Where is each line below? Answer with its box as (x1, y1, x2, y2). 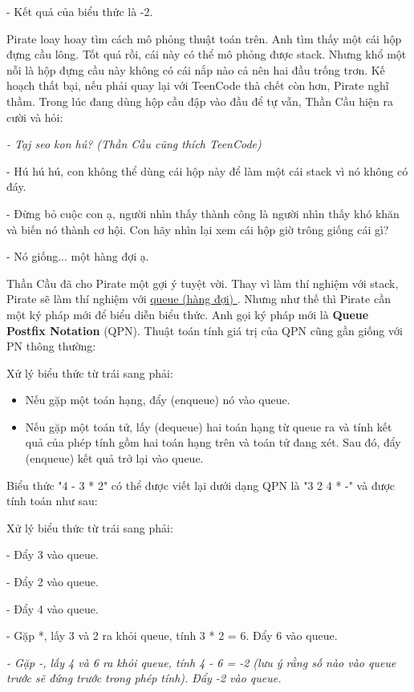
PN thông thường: (6, 338, 96, 354)
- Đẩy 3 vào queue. (6, 546, 99, 563)
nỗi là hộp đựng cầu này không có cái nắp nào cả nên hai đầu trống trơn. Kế (6, 61, 385, 78)
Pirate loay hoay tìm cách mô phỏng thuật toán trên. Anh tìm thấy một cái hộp (6, 30, 402, 47)
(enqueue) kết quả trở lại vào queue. (25, 450, 204, 467)
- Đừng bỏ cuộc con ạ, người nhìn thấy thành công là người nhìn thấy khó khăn (6, 204, 400, 221)
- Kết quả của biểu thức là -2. (6, 3, 153, 19)
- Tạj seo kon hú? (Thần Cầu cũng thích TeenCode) (6, 136, 262, 152)
